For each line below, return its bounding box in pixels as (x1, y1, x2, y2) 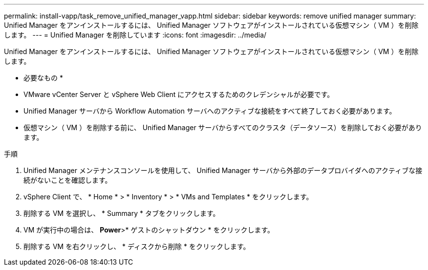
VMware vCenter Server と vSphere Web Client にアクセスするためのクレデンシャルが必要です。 (23, 90, 334, 98)
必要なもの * (23, 74, 63, 82)
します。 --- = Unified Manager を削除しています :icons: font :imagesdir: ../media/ (4, 31, 267, 39)
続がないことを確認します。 (23, 176, 112, 184)
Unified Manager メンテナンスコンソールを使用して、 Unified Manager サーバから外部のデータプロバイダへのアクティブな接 (23, 166, 423, 174)
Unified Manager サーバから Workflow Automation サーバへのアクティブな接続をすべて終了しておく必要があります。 (23, 107, 396, 115)
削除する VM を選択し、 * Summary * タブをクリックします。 (23, 209, 220, 217)
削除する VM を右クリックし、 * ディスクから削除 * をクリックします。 (23, 242, 250, 251)
